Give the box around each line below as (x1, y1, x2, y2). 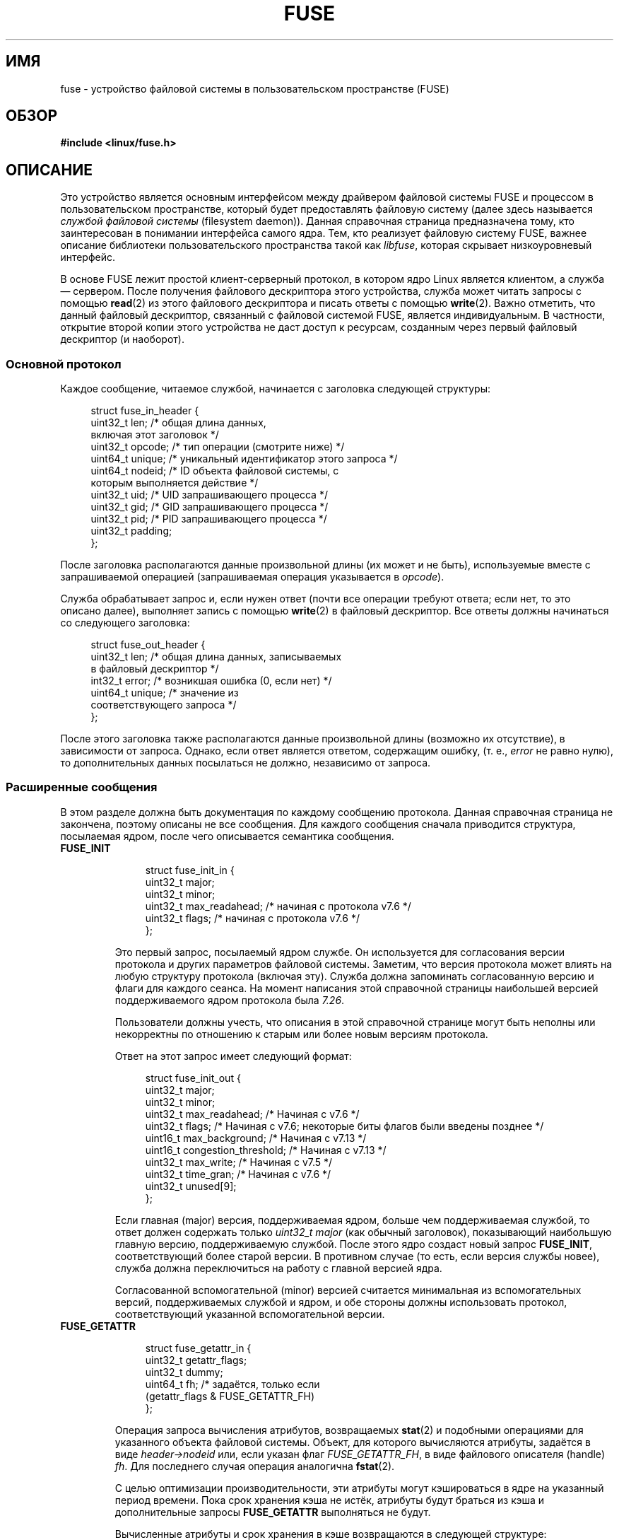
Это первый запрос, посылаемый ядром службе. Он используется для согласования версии (114, 945, 565, 958)
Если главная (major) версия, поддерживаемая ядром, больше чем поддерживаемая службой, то (114, 1213, 590, 1226)
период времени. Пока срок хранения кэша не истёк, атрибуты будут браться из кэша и (114, 1493, 544, 1506)
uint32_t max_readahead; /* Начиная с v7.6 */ (145, 1107, 360, 1120)
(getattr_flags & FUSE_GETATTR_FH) (145, 1389, 315, 1402)
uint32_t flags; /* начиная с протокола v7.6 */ (145, 911, 360, 924)
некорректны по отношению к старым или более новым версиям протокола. (114, 1027, 488, 1040)
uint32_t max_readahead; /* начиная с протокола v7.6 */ (145, 899, 411, 912)
